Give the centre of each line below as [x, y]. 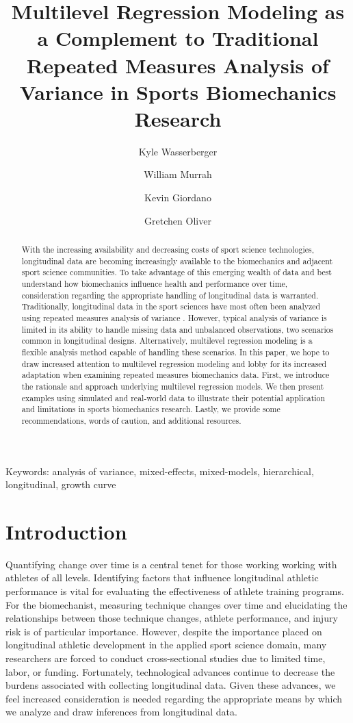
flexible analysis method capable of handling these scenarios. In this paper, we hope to [175, 352]
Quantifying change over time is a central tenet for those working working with [171, 564]
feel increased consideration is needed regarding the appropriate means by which [174, 698]
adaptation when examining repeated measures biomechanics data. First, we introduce [175, 375]
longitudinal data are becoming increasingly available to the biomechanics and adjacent [177, 261]
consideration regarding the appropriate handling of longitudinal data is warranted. [170, 295]
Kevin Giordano [178, 198]
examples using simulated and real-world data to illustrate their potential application [173, 397]
